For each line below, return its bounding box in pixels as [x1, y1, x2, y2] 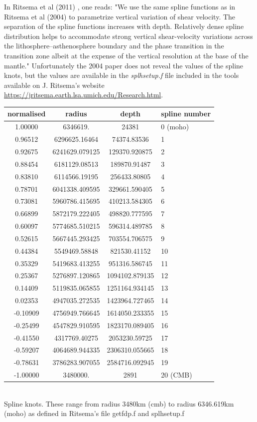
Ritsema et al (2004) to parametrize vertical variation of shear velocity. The [4, 11, 236, 21]
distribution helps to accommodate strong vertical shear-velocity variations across [4, 30, 253, 41]
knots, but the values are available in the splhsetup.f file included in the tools [4, 70, 239, 80]
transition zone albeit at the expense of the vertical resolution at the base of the [4, 50, 249, 60]
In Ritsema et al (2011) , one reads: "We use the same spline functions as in [4, 1, 236, 11]
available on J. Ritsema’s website [4, 79, 105, 90]
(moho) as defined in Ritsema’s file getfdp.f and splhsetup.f [4, 408, 184, 419]
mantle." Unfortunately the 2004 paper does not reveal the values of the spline [4, 60, 244, 70]
